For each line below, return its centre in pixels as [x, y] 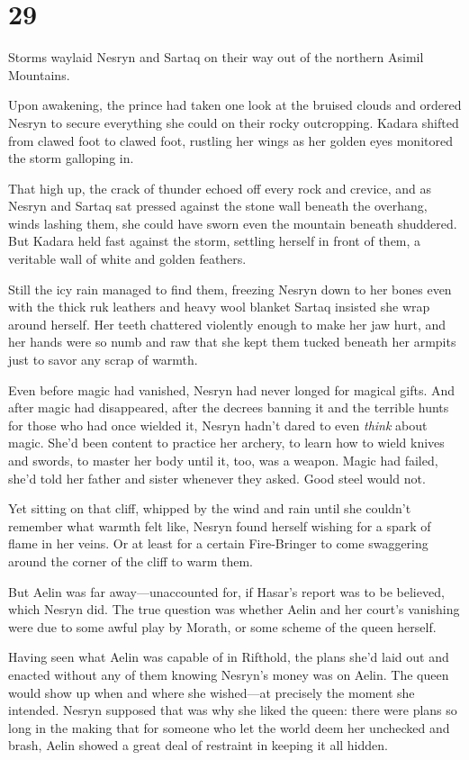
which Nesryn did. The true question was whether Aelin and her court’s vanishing [234, 609]
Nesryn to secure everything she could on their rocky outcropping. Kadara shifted [234, 122]
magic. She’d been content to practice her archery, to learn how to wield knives [226, 443]
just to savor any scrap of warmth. [103, 360]
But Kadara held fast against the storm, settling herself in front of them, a [215, 241]
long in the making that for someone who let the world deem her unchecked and [229, 727]
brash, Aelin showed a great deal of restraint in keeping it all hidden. [198, 745]
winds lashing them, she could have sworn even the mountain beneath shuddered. [233, 223]
